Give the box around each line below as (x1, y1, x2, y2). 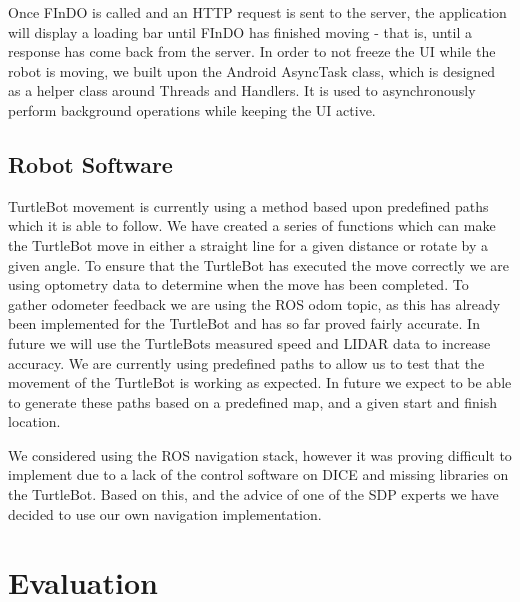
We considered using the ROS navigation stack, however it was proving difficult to (8, 444, 512, 465)
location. (8, 411, 61, 432)
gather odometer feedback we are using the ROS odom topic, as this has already (8, 293, 501, 314)
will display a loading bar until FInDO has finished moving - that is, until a (8, 21, 472, 42)
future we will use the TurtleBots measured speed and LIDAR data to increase (8, 332, 491, 353)
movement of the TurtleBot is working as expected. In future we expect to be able (8, 372, 512, 393)
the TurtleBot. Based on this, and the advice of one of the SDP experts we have (8, 484, 499, 505)
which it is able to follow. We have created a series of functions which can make (8, 215, 496, 236)
